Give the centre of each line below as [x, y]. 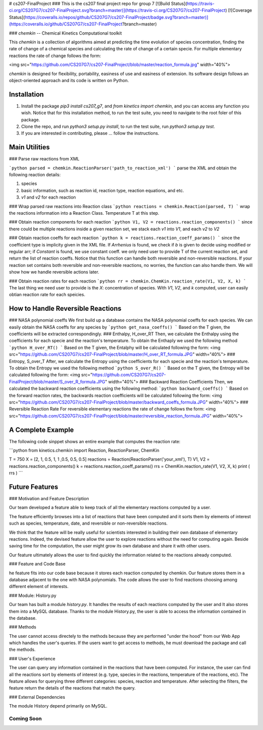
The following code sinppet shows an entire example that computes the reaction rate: [95, 441]
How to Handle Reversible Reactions [65, 309]
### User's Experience [32, 658]
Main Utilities [29, 147]
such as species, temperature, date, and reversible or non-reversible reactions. [88, 523]
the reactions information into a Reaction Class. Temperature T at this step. [84, 213]
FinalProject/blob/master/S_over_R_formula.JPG [57, 382]
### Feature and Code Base [37, 564]
